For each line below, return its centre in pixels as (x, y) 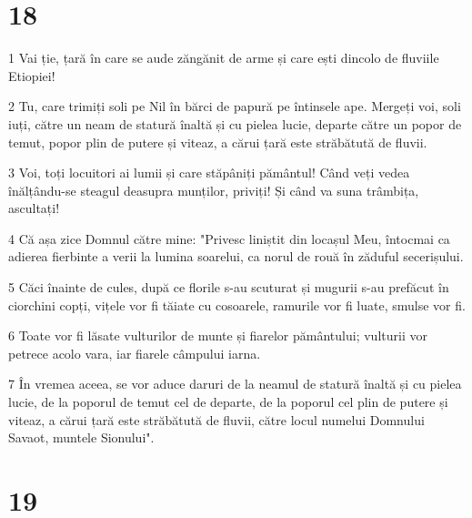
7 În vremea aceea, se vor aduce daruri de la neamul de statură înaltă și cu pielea (235, 384)
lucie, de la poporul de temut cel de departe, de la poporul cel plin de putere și (228, 402)
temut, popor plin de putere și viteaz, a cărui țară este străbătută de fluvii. (218, 142)
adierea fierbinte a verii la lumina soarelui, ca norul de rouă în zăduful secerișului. (236, 256)
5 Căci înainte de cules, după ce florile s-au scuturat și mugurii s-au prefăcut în (229, 287)
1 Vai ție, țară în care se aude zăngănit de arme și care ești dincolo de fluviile (224, 58)
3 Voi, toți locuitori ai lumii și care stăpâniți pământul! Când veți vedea (209, 173)
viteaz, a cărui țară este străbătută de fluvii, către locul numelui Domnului (216, 419)
